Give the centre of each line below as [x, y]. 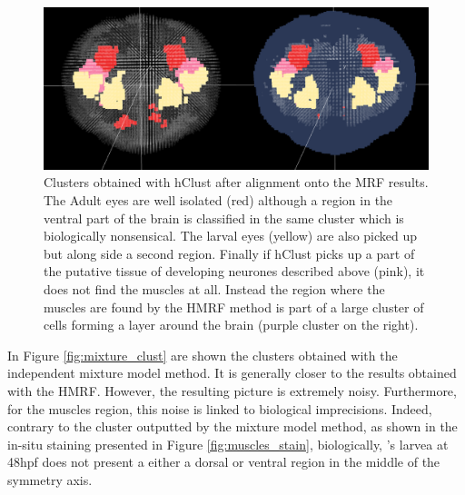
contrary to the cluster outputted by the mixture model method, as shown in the [232, 426]
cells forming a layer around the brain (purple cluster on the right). [231, 325]
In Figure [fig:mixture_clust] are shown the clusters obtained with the [203, 355]
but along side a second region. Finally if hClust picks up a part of [229, 253]
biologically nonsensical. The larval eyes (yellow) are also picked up [231, 236]
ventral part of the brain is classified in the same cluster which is [224, 218]
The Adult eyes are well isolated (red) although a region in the [218, 200]
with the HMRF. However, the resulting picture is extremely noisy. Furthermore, [232, 391]
